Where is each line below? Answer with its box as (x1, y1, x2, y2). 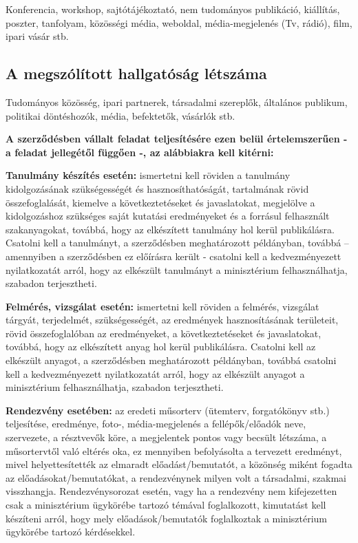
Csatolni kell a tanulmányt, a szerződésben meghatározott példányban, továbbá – (6, 235, 349, 250)
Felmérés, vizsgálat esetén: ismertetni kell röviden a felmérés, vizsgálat (6, 299, 319, 313)
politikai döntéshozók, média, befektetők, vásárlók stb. (6, 108, 235, 123)
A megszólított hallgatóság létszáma (6, 63, 267, 84)
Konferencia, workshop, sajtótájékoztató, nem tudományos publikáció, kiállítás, (6, 2, 340, 16)
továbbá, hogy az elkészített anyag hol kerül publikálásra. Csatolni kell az (6, 339, 316, 354)
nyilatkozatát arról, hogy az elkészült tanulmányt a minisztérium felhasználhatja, (6, 262, 348, 277)
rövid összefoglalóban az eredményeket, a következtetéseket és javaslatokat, (6, 326, 322, 340)
